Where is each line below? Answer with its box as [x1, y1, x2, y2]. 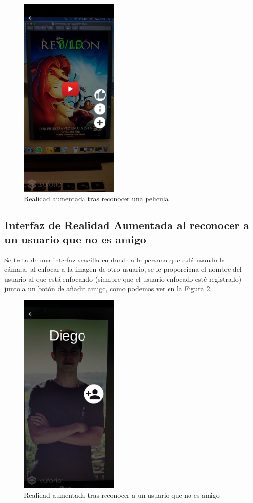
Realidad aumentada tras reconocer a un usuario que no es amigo [24, 489, 220, 500]
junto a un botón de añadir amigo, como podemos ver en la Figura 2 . [4, 283, 212, 293]
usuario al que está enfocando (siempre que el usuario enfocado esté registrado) [4, 273, 242, 284]
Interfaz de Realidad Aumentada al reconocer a [4, 217, 249, 232]
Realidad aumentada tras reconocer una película [24, 193, 169, 203]
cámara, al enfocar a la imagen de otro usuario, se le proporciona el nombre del [4, 264, 242, 274]
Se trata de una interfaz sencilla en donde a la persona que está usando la [4, 254, 225, 264]
